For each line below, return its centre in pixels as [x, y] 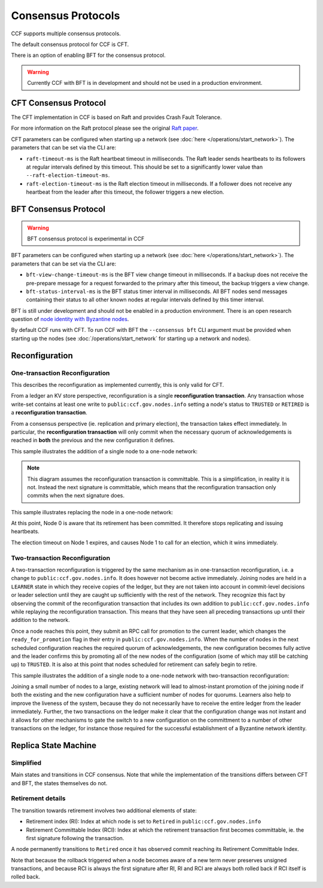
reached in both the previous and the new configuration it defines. [93, 440]
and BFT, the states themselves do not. [59, 783]
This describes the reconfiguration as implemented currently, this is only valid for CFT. [118, 385]
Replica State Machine [54, 745]
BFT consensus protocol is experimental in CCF [86, 239]
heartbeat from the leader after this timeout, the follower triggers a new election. [125, 192]
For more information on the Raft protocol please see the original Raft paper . [105, 128]
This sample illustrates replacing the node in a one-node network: [92, 512]
